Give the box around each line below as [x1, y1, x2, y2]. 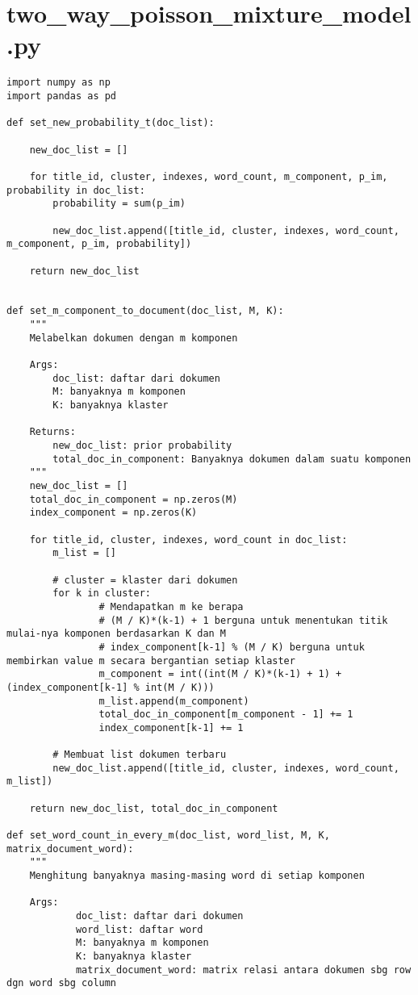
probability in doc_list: [6, 184, 145, 196]
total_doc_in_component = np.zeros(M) [29, 493, 238, 505]
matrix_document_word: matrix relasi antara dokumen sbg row [75, 964, 412, 976]
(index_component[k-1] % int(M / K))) [6, 681, 215, 693]
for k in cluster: [52, 587, 151, 600]
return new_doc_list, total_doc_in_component [29, 802, 278, 814]
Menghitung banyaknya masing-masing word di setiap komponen [29, 870, 365, 882]
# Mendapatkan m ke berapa [98, 600, 244, 612]
